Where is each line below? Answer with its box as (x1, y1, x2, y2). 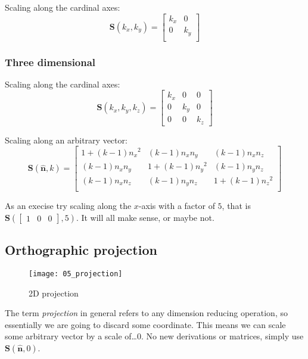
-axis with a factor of (138, 199, 215, 212)
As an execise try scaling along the (5, 199, 132, 212)
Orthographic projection (5, 241, 157, 259)
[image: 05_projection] (29, 269, 123, 278)
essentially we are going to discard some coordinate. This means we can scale (5, 318, 286, 330)
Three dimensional (5, 54, 96, 69)
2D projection (29, 286, 79, 299)
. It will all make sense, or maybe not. (76, 211, 214, 223)
